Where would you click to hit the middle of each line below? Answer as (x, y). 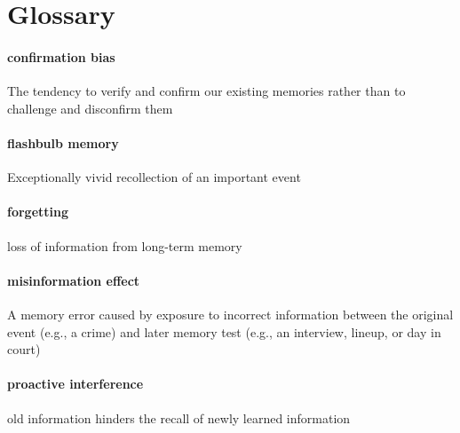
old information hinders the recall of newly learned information (179, 417)
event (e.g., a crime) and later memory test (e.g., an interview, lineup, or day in (224, 331)
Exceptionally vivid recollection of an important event (154, 177)
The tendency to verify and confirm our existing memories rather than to (206, 91)
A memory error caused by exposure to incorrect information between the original (230, 314)
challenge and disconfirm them (90, 108)
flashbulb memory (63, 142)
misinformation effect (74, 280)
